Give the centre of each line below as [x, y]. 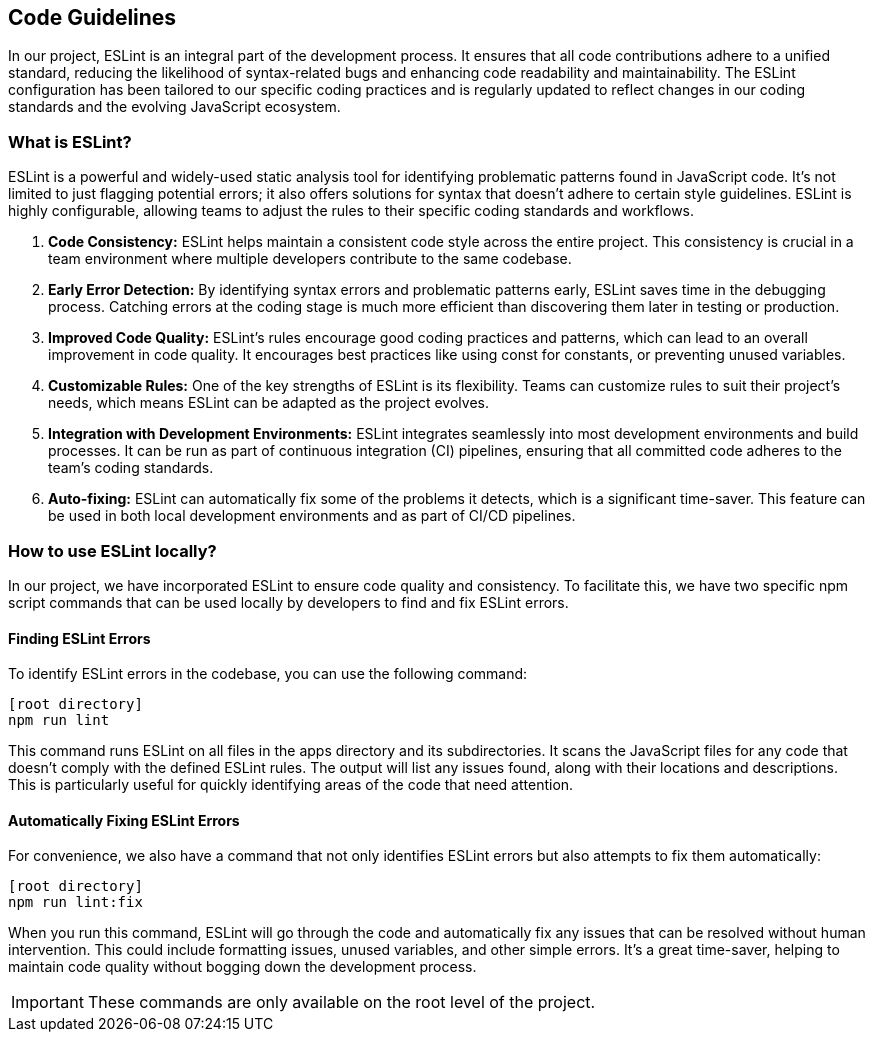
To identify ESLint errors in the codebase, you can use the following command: [268, 674]
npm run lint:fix [75, 902]
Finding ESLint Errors [79, 638]
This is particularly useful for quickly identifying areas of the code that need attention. [291, 785]
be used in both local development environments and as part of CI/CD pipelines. [312, 516]
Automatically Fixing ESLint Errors [124, 820]
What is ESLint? [70, 141]
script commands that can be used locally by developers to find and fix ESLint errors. [288, 602]
